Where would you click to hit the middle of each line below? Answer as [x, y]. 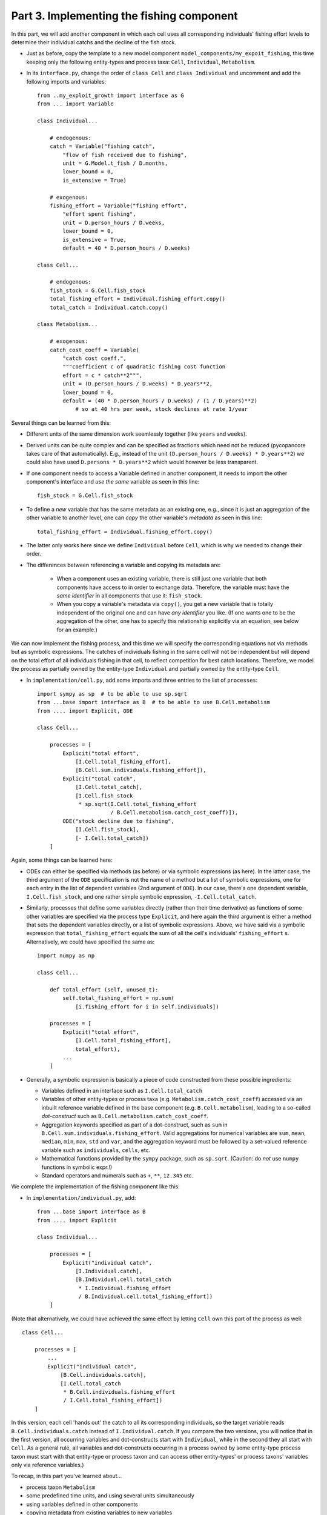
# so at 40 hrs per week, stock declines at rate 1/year [162, 409]
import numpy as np [66, 956]
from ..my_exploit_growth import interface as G [111, 95]
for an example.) [77, 630]
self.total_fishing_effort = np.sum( [119, 998]
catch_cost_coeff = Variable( [94, 350]
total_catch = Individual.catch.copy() [109, 307]
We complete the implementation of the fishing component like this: [95, 1187]
